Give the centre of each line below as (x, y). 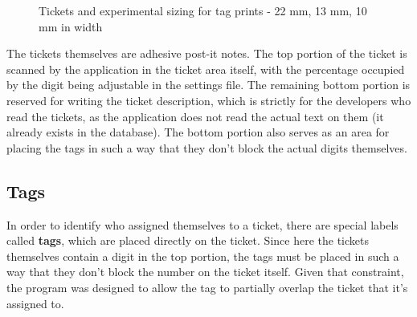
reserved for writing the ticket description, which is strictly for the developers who (209, 100)
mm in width (71, 26)
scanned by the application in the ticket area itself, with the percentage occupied (206, 69)
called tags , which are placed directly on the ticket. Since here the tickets (188, 240)
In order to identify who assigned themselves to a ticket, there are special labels (202, 224)
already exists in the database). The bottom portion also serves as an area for (198, 132)
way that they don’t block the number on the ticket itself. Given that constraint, (205, 272)
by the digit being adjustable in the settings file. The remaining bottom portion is (208, 85)
